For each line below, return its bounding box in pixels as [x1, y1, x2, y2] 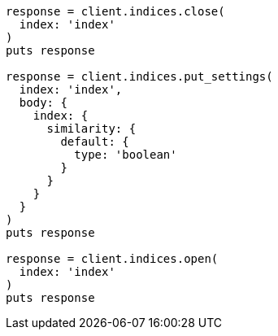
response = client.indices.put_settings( [6, 70, 273, 83]
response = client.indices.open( [6, 252, 219, 265]
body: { [19, 96, 67, 109]
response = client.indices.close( [6, 5, 225, 18]
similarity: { [46, 122, 137, 135]
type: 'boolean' [74, 148, 177, 161]
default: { [60, 135, 129, 148]
